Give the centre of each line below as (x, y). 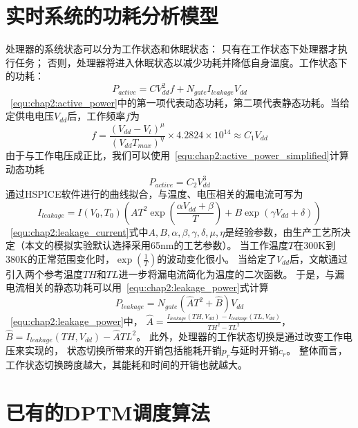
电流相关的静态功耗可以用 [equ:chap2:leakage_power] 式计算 (137, 287)
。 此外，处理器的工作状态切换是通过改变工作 (239, 336)
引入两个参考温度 (44, 273)
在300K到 (315, 245)
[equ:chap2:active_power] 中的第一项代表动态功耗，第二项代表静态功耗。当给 (180, 102)
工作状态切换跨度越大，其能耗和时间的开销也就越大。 (126, 365)
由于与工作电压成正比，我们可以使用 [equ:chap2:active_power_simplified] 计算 (177, 155)
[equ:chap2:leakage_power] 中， (77, 320)
